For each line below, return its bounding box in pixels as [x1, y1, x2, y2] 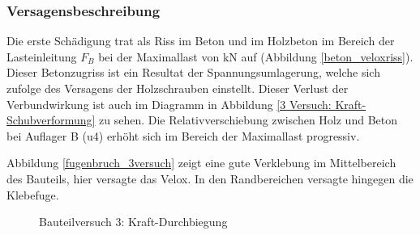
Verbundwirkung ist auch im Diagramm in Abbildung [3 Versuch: [6, 95, 332, 112]
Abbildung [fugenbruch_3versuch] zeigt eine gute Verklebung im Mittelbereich [6, 154, 396, 171]
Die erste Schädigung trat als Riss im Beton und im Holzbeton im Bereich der [6, 32, 395, 49]
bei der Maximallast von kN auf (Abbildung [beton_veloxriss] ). [98, 48, 414, 65]
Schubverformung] [6, 111, 96, 128]
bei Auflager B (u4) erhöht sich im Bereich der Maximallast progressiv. [6, 127, 360, 144]
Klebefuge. [6, 186, 59, 203]
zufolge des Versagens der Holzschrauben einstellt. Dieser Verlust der [6, 80, 349, 96]
